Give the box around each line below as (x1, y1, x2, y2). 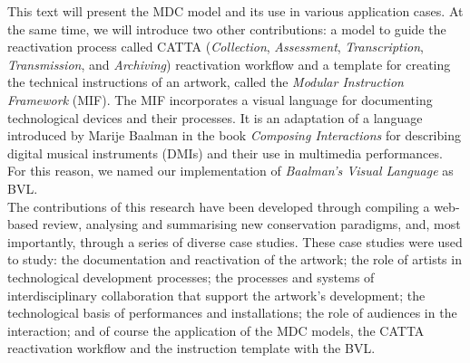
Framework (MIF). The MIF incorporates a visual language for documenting (7, 90, 433, 109)
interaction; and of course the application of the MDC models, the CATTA (7, 320, 425, 339)
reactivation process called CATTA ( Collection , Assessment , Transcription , (7, 37, 424, 56)
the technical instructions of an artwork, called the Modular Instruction (7, 72, 404, 91)
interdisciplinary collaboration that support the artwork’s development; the (7, 285, 426, 304)
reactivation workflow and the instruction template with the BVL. (7, 339, 376, 358)
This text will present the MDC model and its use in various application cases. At (7, 2, 464, 20)
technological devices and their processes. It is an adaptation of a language (7, 108, 423, 127)
